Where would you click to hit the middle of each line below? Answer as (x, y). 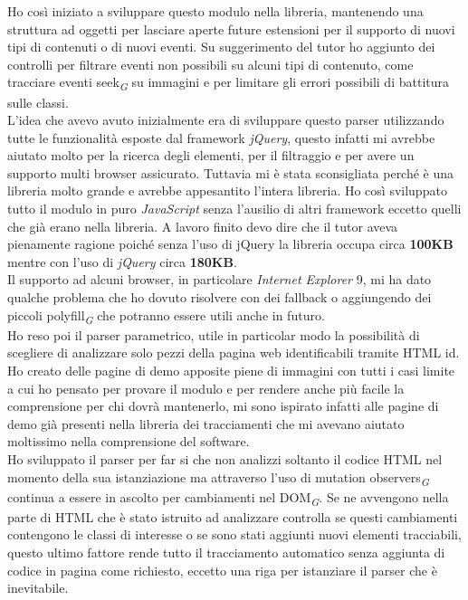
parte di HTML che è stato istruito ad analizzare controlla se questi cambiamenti (233, 516)
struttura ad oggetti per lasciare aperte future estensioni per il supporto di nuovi (231, 29)
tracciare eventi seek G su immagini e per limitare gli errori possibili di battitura (228, 83)
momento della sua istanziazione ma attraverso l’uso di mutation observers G (218, 478)
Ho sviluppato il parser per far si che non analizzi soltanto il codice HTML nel (225, 458)
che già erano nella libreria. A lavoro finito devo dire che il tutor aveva (203, 226)
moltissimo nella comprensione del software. (129, 441)
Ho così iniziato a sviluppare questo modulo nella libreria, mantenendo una (215, 11)
